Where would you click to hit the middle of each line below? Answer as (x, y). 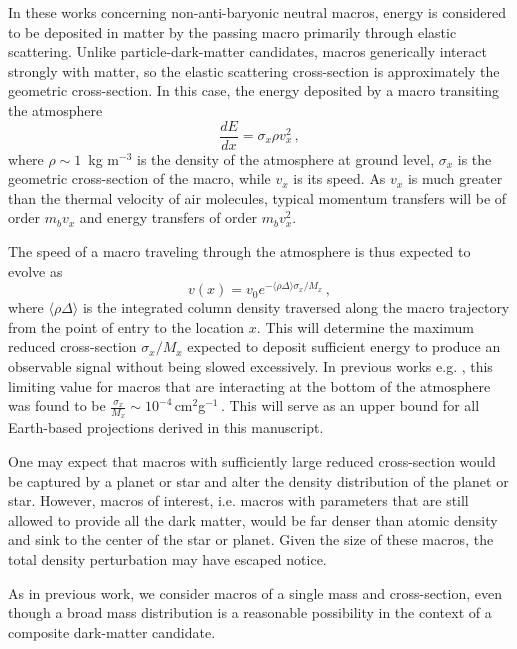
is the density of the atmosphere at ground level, (286, 158)
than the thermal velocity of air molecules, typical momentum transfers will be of (257, 197)
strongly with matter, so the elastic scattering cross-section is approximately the (254, 70)
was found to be (57, 405)
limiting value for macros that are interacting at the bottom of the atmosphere (249, 385)
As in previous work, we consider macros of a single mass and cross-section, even (255, 592)
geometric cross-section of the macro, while (139, 178)
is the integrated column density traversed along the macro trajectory (296, 307)
